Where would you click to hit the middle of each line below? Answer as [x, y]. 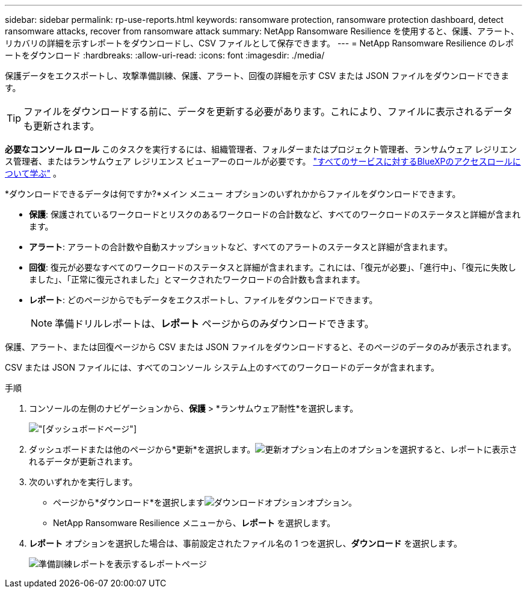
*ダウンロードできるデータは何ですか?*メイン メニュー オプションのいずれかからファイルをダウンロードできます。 [233, 194]
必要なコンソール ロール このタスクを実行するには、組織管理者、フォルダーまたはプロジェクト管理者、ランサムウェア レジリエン [261, 149]
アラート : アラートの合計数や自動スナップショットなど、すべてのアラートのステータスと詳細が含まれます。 [241, 247]
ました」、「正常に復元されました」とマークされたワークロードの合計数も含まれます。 [197, 279]
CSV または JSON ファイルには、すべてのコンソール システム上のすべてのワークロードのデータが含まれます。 [222, 367]
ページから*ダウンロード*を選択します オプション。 [205, 502]
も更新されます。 [62, 126]
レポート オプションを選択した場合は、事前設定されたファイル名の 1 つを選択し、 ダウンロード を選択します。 [246, 543]
